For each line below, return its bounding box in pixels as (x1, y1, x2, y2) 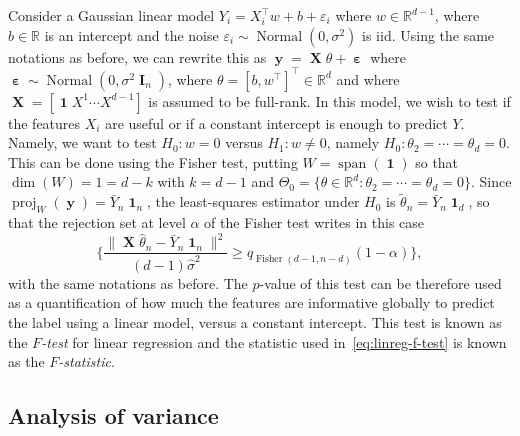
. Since (470, 171, 512, 192)
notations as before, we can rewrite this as (8, 46, 267, 67)
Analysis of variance (8, 400, 219, 431)
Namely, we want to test (8, 132, 157, 153)
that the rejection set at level (8, 212, 186, 233)
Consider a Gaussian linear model (8, 5, 215, 25)
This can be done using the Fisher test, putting (8, 151, 298, 172)
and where (336, 68, 400, 89)
